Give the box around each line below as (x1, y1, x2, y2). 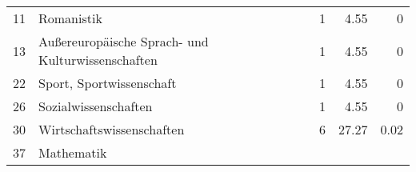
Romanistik (38, 9, 102, 27)
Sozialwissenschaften (38, 97, 153, 115)
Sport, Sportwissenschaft (38, 74, 177, 92)
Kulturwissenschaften (38, 50, 158, 69)
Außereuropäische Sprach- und (38, 32, 209, 50)
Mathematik (38, 143, 107, 162)
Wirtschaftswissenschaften (38, 120, 185, 138)
